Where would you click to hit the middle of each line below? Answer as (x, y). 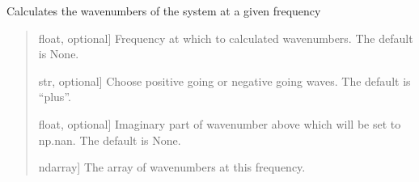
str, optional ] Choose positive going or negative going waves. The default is (224, 80)
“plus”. (55, 97)
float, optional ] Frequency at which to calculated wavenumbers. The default (226, 38)
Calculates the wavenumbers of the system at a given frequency (164, 11)
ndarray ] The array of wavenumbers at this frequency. (172, 167)
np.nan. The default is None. (110, 140)
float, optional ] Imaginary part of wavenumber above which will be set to (220, 123)
